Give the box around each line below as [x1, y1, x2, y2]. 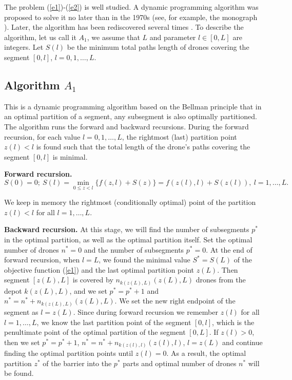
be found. [4, 368, 34, 378]
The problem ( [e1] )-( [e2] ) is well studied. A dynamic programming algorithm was [4, 2, 259, 12]
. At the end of [206, 244, 252, 255]
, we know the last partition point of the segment [36, 316, 191, 327]
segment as [4, 306, 38, 317]
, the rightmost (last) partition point [122, 131, 237, 142]
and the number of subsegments [84, 244, 184, 255]
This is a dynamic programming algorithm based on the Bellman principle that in [4, 101, 262, 111]
